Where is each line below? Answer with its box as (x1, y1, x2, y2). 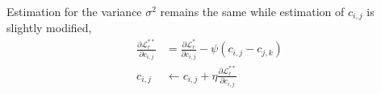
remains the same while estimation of (160, 3, 345, 19)
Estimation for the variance (6, 3, 142, 19)
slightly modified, (6, 19, 92, 36)
